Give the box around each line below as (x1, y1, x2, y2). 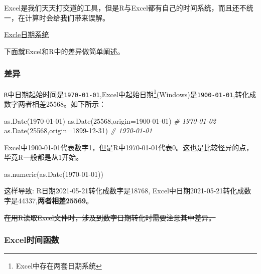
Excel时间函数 (4, 233, 59, 246)
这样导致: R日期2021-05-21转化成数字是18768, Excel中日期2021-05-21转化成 (4, 185, 244, 196)
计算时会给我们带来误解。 (25, 12, 109, 23)
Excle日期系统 (4, 29, 49, 40)
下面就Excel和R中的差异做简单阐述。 (4, 46, 124, 56)
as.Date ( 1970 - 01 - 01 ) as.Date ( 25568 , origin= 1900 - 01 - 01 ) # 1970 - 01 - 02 (4, 115, 216, 126)
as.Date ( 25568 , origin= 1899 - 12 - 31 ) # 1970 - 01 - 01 (4, 125, 153, 136)
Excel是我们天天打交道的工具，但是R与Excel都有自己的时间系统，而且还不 (4, 3, 246, 13)
